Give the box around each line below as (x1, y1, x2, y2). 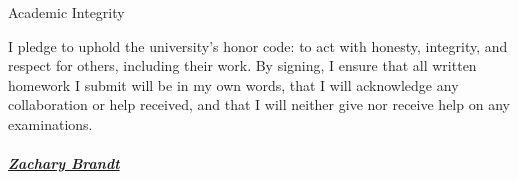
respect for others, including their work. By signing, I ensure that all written (8, 55, 477, 76)
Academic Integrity (8, 2, 125, 22)
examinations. (8, 113, 93, 134)
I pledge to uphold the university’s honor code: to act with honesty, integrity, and (8, 35, 508, 56)
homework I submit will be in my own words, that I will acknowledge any (8, 74, 459, 95)
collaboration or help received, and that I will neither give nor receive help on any (8, 94, 510, 115)
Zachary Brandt (8, 153, 120, 174)
